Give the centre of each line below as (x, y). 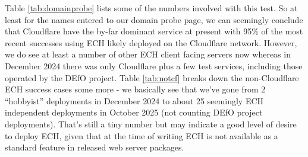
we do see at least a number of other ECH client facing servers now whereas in (148, 54)
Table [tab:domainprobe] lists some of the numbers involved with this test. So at (151, 8)
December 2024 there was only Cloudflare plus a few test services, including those (154, 65)
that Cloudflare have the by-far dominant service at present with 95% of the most (154, 31)
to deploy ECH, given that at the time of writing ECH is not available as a (142, 135)
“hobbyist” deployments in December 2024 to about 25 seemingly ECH (134, 100)
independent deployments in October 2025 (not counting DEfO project (134, 112)
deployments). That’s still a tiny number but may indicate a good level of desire (151, 124)
